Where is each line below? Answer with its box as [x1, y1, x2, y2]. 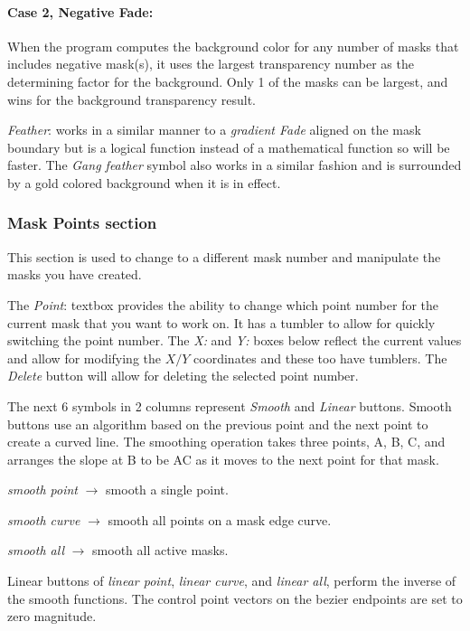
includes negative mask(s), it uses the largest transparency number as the [7, 54, 414, 73]
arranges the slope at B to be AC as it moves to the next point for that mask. [7, 449, 439, 468]
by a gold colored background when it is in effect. [7, 173, 281, 192]
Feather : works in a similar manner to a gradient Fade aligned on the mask [7, 120, 421, 139]
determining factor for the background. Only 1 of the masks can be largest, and [7, 71, 448, 90]
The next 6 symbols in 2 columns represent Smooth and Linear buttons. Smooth [7, 396, 452, 415]
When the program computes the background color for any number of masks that [7, 36, 459, 55]
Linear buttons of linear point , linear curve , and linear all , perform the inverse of [7, 571, 456, 590]
